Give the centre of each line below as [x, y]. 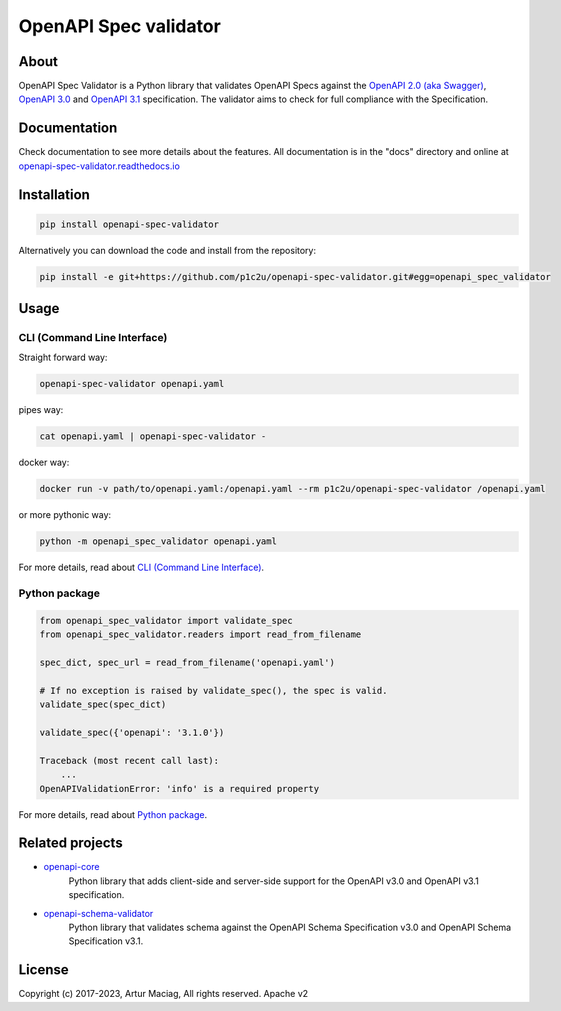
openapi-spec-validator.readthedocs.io [99, 166]
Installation [54, 194]
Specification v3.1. [106, 941]
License [43, 970]
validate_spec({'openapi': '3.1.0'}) [132, 733]
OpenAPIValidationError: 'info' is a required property [179, 788]
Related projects [71, 843]
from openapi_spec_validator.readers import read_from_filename [200, 634]
